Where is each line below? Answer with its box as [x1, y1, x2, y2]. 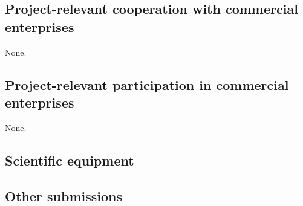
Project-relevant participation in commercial [5, 75, 289, 94]
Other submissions [5, 186, 122, 205]
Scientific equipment [5, 150, 134, 169]
